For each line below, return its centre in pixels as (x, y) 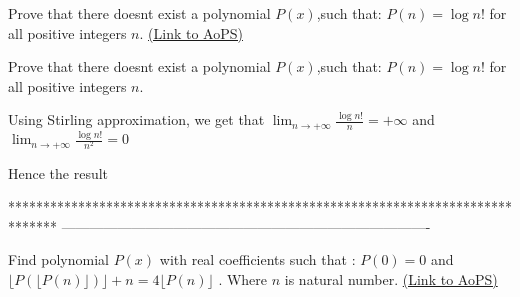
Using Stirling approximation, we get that (136, 119)
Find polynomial (58, 259)
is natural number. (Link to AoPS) (391, 278)
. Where (243, 278)
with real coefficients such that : (257, 259)
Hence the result (58, 172)
